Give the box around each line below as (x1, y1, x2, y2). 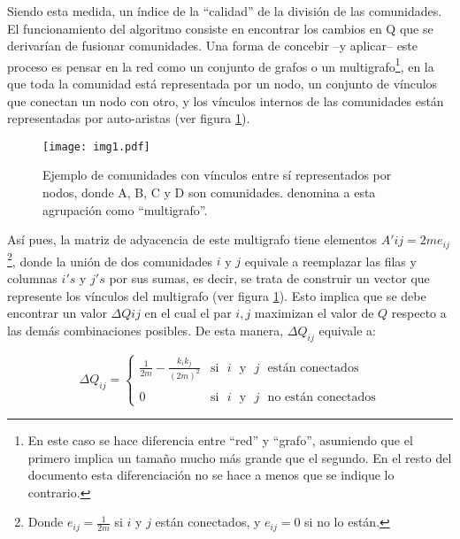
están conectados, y (155, 512, 261, 531)
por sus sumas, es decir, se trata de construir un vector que (109, 268, 430, 287)
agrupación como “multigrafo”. (42, 200, 208, 219)
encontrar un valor (7, 304, 107, 322)
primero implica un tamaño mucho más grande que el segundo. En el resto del (27, 448, 452, 466)
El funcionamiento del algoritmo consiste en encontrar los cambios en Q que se (7, 19, 433, 37)
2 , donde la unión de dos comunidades (7, 249, 212, 270)
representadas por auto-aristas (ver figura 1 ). (7, 109, 250, 127)
